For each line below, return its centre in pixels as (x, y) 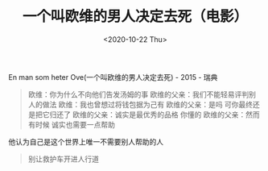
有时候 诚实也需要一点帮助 (71, 124)
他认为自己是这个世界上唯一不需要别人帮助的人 (86, 141)
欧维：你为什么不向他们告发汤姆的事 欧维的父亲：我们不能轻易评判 (138, 94)
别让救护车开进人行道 (63, 159)
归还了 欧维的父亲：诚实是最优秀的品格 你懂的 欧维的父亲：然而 (155, 115)
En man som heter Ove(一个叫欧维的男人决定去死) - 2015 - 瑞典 (113, 77)
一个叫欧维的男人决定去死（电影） (135, 17)
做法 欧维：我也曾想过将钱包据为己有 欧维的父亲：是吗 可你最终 (148, 104)
